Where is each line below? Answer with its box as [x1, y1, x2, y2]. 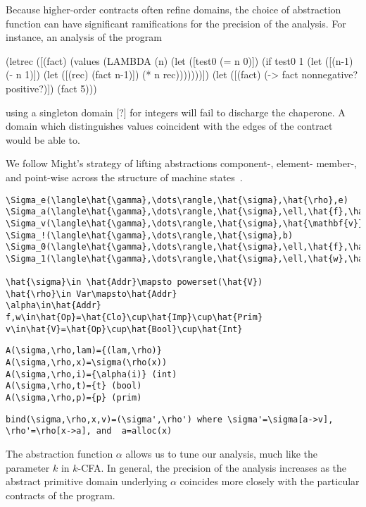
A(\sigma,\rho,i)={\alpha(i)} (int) [6, 369, 177, 379]
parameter [6, 460, 50, 475]
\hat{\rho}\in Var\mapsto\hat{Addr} [6, 288, 177, 299]
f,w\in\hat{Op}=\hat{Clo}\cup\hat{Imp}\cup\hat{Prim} [6, 312, 263, 323]
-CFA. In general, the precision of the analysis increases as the [77, 460, 347, 475]
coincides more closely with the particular [179, 474, 360, 489]
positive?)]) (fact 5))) [6, 80, 97, 95]
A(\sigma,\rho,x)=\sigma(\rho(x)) [6, 358, 168, 368]
